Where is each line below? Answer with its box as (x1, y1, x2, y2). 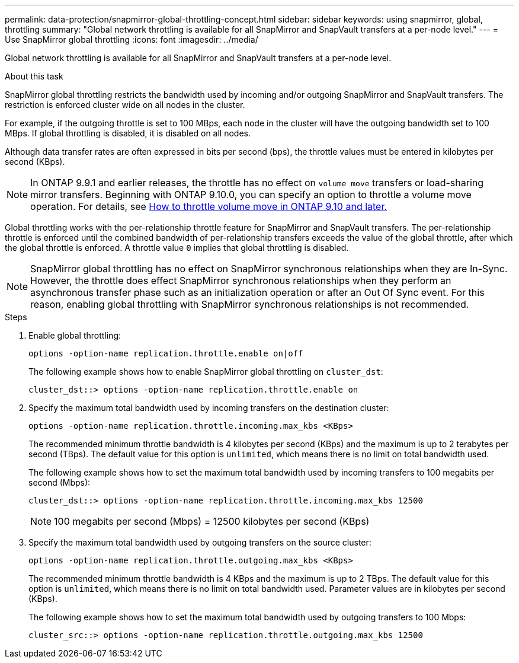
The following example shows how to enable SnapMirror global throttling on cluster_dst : (28, 366, 383, 377)
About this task (5, 71, 63, 81)
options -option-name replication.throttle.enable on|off (28, 349, 303, 358)
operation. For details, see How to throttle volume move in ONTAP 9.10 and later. (30, 200, 387, 212)
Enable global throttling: (28, 330, 121, 340)
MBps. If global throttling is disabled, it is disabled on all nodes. (5, 128, 251, 138)
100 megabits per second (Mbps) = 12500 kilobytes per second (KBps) (54, 515, 370, 527)
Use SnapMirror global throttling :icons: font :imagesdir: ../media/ (5, 34, 258, 44)
